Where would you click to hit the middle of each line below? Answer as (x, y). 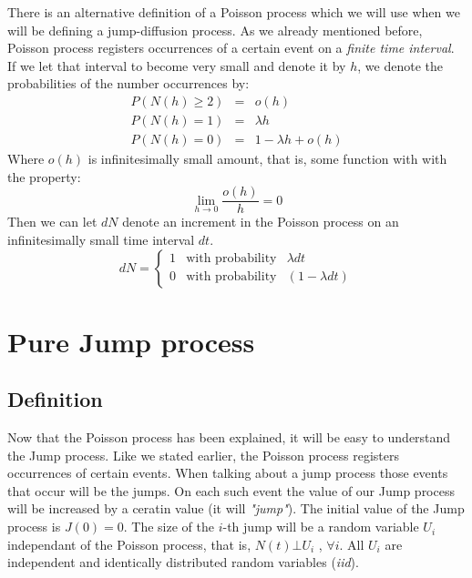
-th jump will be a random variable (321, 527)
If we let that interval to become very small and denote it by (177, 65)
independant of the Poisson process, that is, (129, 544)
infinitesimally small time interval (101, 239)
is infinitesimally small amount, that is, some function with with (267, 159)
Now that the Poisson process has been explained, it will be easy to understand (229, 437)
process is (34, 527)
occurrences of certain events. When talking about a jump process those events (228, 473)
